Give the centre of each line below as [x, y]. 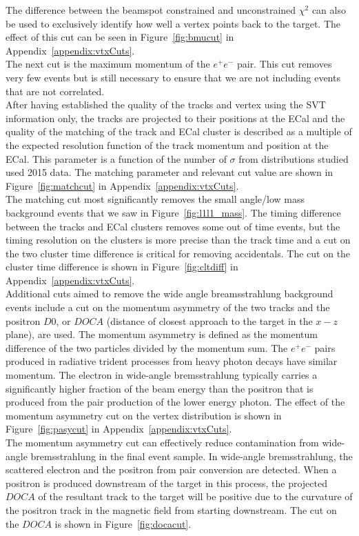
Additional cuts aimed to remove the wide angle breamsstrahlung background [170, 294]
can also [329, 10]
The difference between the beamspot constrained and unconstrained [151, 10]
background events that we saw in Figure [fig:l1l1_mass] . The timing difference [173, 212]
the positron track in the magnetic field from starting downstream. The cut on [171, 509]
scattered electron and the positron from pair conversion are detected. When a [171, 469]
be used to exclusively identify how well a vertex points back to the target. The [173, 23]
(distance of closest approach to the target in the [209, 320]
